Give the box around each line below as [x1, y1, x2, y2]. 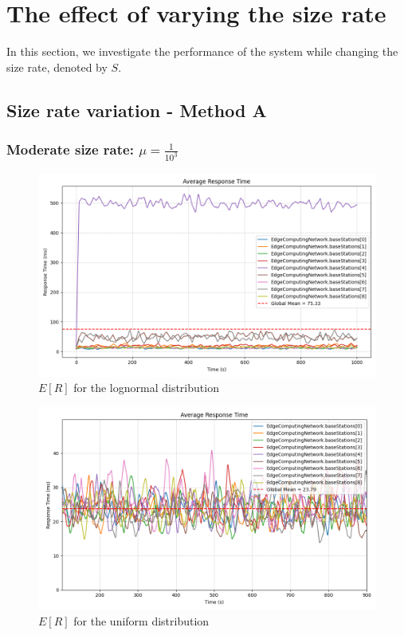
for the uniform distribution [73, 612, 210, 629]
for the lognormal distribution [73, 379, 219, 396]
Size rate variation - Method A [6, 97, 267, 122]
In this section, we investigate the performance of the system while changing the [6, 43, 398, 60]
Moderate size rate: [6, 139, 134, 159]
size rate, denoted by [6, 58, 108, 75]
